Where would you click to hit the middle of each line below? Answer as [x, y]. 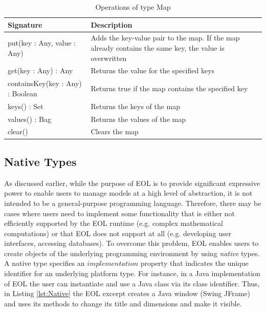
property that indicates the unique [194, 263]
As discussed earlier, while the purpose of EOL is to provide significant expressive [132, 183]
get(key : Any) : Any [40, 70]
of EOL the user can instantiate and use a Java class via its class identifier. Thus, [132, 283]
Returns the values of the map [138, 119]
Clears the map [115, 131]
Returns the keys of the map [136, 106]
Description [112, 24]
